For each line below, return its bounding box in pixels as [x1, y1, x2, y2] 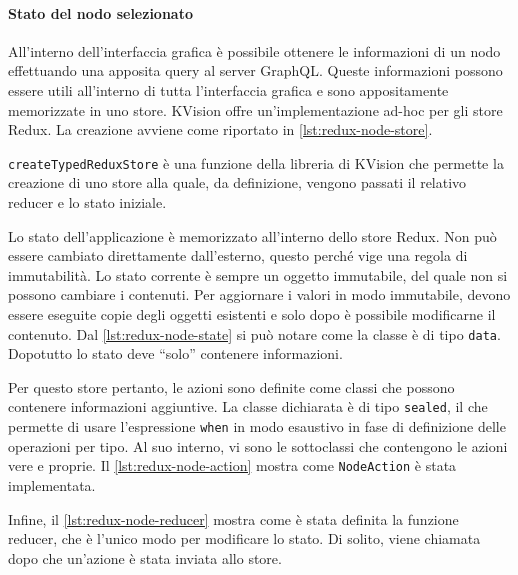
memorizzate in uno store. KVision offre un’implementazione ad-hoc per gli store [8, 99, 503, 120]
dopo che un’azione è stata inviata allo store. [8, 547, 282, 568]
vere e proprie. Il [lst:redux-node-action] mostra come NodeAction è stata [8, 455, 457, 476]
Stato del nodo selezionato [8, 2, 193, 23]
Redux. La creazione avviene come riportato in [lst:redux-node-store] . [8, 119, 433, 140]
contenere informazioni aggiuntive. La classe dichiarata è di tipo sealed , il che [8, 396, 488, 417]
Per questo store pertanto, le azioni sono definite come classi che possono [8, 376, 455, 397]
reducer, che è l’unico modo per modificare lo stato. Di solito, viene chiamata [8, 528, 481, 549]
